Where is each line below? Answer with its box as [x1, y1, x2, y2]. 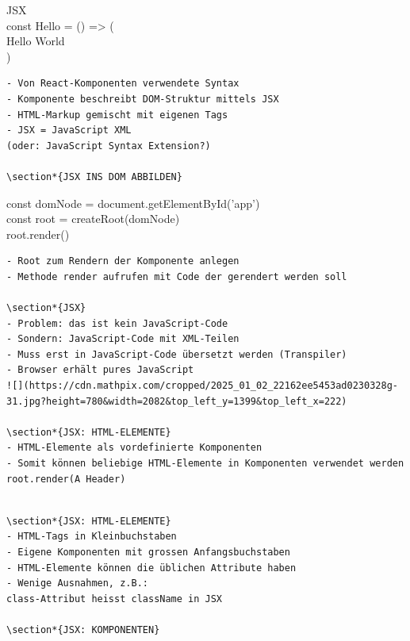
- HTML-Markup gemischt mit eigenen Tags [6, 109, 228, 121]
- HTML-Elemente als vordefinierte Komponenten [6, 442, 262, 454]
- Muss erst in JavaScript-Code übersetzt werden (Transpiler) [6, 348, 347, 360]
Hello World [6, 33, 65, 49]
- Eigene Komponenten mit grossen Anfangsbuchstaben [6, 547, 290, 558]
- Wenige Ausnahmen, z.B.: [6, 578, 148, 589]
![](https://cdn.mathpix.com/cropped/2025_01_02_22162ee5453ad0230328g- [6, 380, 398, 392]
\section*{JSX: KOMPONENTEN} [6, 624, 160, 635]
